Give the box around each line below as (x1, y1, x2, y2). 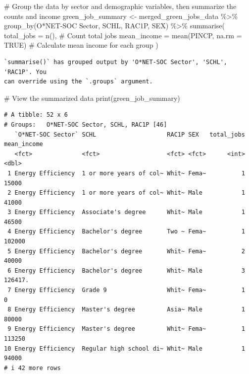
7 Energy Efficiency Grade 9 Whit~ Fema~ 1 (7, 287, 245, 294)
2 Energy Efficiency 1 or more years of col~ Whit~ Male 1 (7, 189, 245, 197)
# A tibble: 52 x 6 (4, 111, 68, 119)
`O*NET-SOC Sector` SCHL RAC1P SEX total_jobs (14, 131, 245, 138)
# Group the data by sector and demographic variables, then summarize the (4, 1, 237, 11)
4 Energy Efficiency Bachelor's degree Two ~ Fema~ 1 (7, 228, 245, 235)
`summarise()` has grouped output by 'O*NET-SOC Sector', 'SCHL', (4, 58, 228, 66)
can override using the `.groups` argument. (4, 78, 153, 85)
